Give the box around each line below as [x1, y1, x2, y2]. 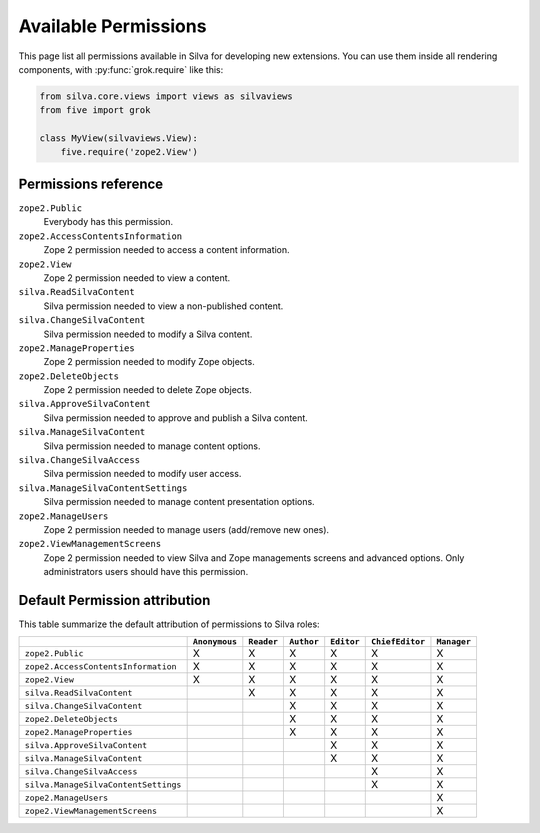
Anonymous [192, 636, 238, 647]
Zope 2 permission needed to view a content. [43, 271, 231, 284]
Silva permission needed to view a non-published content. [43, 300, 284, 312]
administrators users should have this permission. [43, 566, 249, 578]
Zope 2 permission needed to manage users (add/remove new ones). [43, 523, 330, 535]
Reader [248, 636, 279, 647]
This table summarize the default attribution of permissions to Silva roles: [18, 618, 320, 630]
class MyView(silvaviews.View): [39, 133, 199, 144]
